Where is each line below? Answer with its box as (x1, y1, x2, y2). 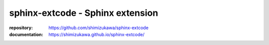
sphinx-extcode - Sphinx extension (9, 7, 158, 18)
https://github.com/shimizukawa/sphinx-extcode (48, 25, 149, 31)
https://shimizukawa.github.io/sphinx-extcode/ (48, 31, 144, 37)
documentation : (9, 31, 43, 37)
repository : (9, 25, 33, 31)
